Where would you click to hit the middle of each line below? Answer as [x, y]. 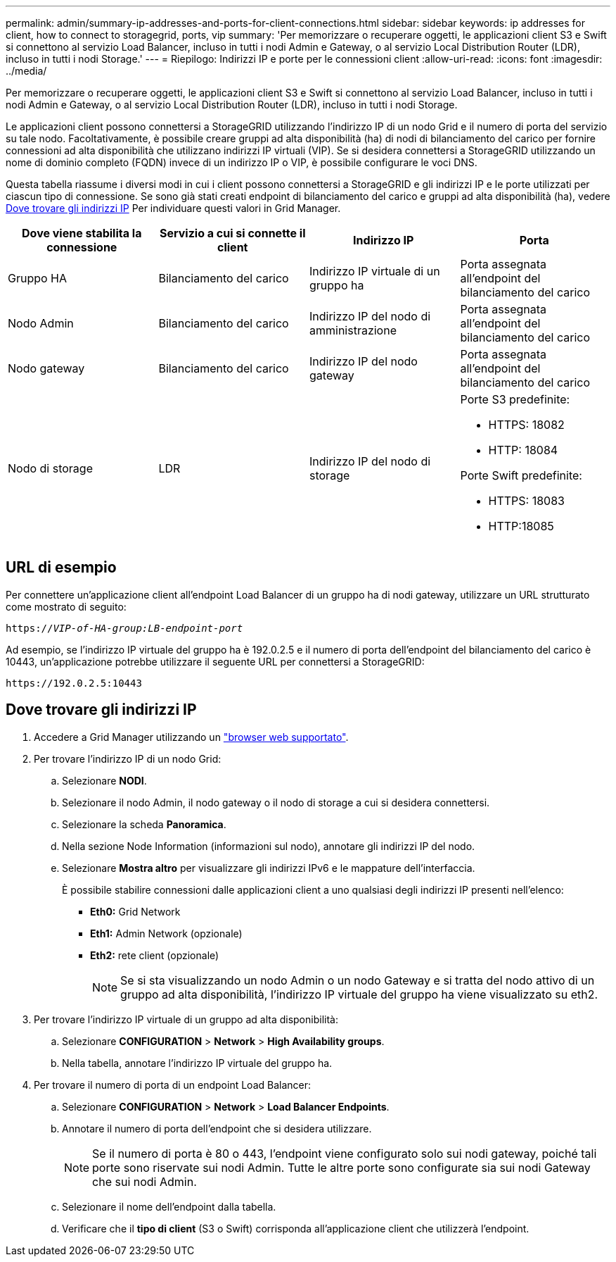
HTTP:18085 [521, 526]
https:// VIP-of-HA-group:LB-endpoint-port [124, 628]
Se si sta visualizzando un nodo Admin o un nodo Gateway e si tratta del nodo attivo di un [358, 980]
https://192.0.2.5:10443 [74, 683]
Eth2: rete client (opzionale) [155, 955]
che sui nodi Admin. [145, 1181]
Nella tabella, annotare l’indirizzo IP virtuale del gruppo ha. [197, 1063]
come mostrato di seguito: [66, 606]
